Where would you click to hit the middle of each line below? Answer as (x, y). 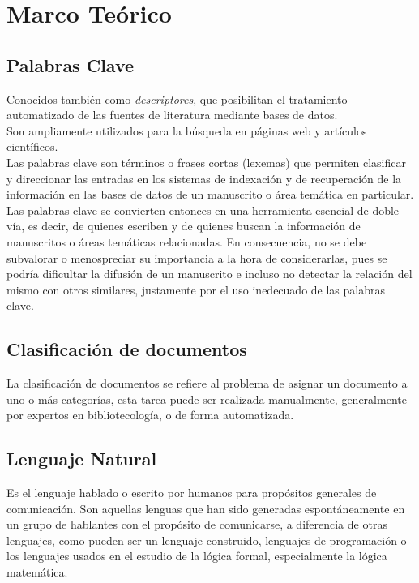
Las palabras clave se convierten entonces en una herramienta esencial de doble (203, 210)
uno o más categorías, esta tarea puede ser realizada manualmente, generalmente (207, 399)
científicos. (32, 146)
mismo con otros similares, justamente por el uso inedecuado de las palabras (196, 289)
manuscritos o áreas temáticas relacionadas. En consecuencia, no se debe (187, 241)
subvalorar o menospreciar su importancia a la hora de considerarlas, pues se (197, 257)
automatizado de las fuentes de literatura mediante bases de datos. (172, 115)
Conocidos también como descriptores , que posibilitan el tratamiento (177, 99)
